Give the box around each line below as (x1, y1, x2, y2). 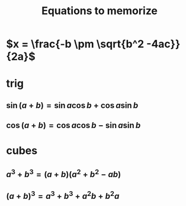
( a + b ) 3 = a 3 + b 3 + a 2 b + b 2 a (6, 189, 120, 201)
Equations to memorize (41, 4, 158, 18)
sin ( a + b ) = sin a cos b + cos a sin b (6, 100, 139, 110)
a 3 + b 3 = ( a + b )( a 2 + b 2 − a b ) (6, 167, 121, 179)
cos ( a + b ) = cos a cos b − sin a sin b (6, 120, 141, 130)
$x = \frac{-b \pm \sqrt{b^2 (6, 37, 145, 51)
